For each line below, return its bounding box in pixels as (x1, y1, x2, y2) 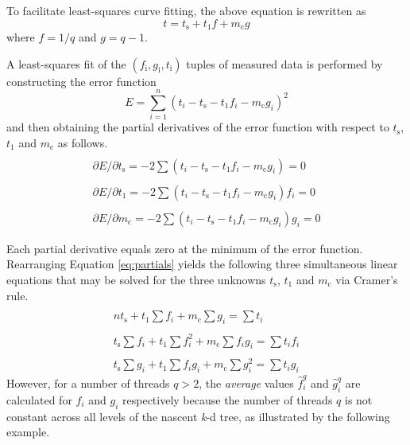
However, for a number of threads (6, 374, 170, 391)
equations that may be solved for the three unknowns (6, 271, 266, 287)
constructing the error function (6, 72, 157, 89)
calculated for (6, 391, 72, 408)
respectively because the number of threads (122, 391, 333, 408)
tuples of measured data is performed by (186, 55, 383, 72)
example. (6, 424, 50, 440)
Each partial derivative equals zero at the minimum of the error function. (6, 240, 363, 256)
